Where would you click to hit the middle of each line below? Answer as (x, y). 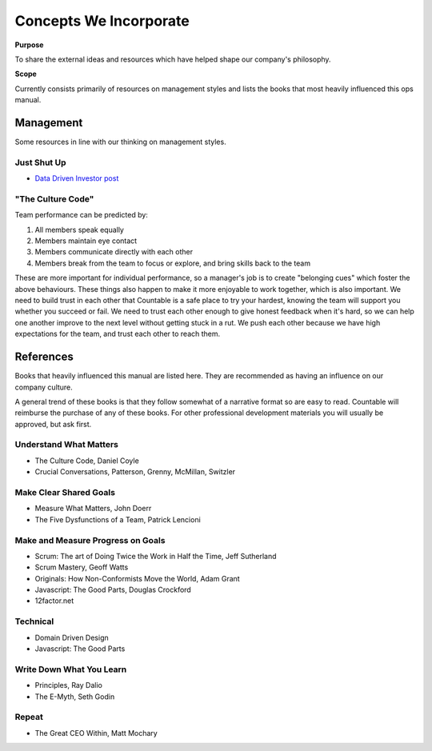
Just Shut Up (41, 162)
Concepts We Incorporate (102, 21)
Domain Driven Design (72, 637)
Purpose (29, 45)
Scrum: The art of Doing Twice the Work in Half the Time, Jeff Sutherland (156, 556)
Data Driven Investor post (77, 178)
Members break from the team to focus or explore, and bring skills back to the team (173, 263)
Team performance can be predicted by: (81, 215)
